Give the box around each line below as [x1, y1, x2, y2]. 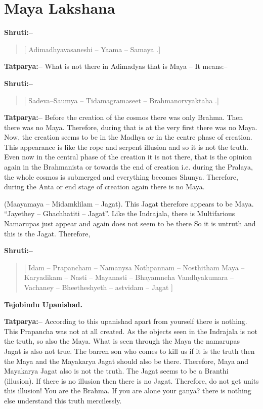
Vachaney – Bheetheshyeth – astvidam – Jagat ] [24, 282, 173, 292]
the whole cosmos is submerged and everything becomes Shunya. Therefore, [4, 171, 238, 182]
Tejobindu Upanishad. [4, 299, 82, 309]
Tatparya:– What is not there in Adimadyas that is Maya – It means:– [4, 61, 228, 71]
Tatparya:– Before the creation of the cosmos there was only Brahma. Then [4, 112, 243, 122]
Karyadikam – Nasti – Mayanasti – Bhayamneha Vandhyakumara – [24, 272, 234, 282]
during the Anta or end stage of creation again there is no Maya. [4, 181, 205, 192]
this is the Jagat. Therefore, [4, 228, 91, 238]
